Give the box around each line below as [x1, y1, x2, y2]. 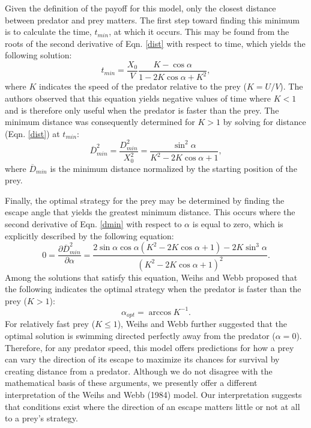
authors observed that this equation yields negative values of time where [5, 91, 271, 104]
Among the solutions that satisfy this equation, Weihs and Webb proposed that [5, 271, 298, 283]
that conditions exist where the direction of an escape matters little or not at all [5, 400, 300, 412]
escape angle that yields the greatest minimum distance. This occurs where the [5, 206, 295, 218]
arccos [148, 308, 171, 317]
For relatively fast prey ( [5, 317, 95, 330]
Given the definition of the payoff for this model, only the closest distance [5, 2, 276, 14]
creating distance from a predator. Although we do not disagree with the [5, 364, 273, 377]
